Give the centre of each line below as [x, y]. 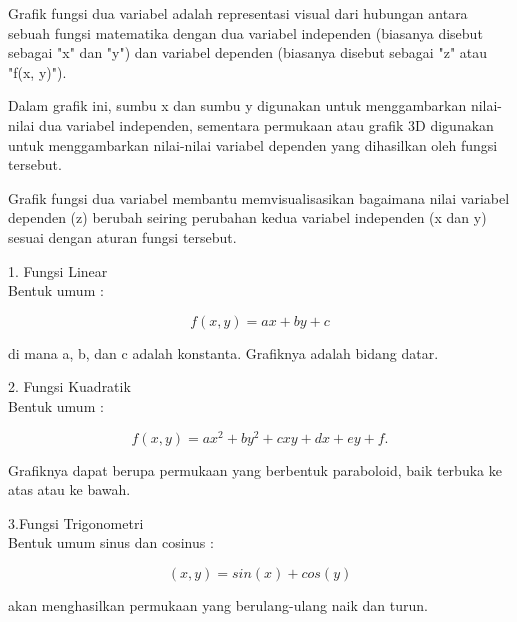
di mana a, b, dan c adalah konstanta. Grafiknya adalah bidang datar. [223, 352]
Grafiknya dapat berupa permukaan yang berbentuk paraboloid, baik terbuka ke [255, 469]
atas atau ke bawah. [69, 489]
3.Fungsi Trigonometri [76, 522]
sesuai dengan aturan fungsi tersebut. [122, 236]
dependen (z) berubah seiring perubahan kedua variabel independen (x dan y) [247, 217]
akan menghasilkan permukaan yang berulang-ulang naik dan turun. [218, 604]
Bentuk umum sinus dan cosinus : [111, 542]
